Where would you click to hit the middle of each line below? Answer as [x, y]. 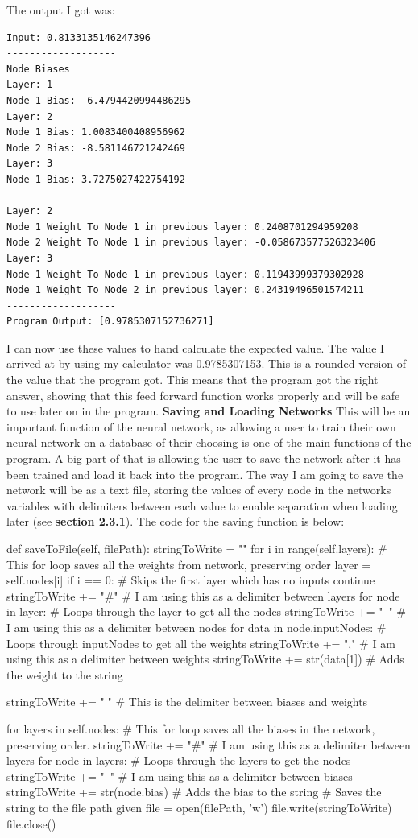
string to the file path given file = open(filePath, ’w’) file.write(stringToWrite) [199, 807]
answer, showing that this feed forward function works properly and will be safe [203, 395]
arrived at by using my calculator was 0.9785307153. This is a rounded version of [207, 363]
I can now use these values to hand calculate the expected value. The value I [196, 347]
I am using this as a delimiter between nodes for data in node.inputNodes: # [197, 627]
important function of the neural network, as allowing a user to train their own [201, 426]
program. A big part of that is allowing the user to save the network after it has [204, 458]
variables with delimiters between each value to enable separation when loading [202, 505]
